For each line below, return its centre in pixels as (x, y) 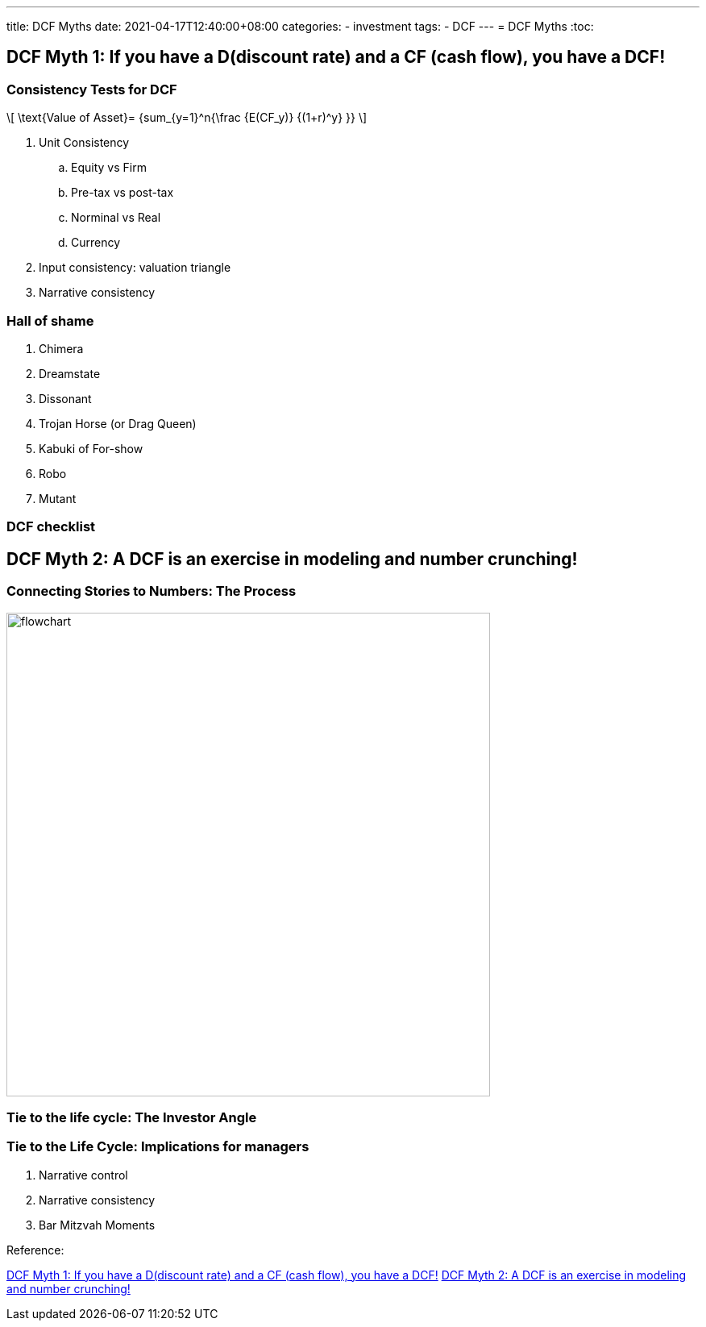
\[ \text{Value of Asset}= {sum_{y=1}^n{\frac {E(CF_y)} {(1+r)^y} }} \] (187, 118)
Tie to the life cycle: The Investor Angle (132, 1117)
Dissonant (65, 398)
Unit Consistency (84, 143)
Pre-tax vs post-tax (123, 193)
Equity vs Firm (109, 168)
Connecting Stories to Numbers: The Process (152, 591)
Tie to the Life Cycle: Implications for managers (158, 1147)
